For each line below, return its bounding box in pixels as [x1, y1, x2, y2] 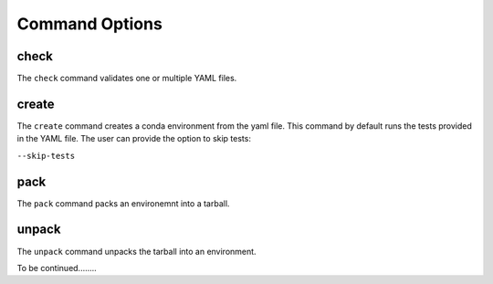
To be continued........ [16, 262, 98, 273]
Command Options [16, 14, 163, 34]
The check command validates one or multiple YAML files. [16, 73, 237, 84]
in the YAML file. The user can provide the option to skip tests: [16, 133, 251, 144]
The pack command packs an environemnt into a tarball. [16, 197, 230, 209]
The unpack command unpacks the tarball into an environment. [16, 246, 257, 257]
